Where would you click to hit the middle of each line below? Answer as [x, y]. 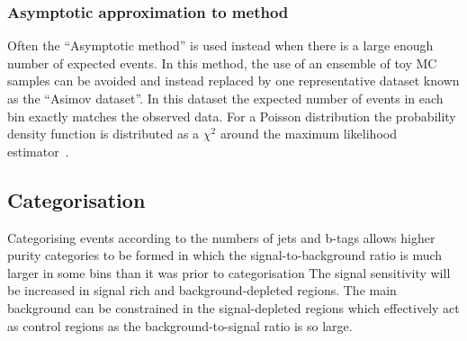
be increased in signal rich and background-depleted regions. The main [202, 290]
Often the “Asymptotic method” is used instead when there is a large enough [220, 45]
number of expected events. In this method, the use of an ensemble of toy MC [222, 63]
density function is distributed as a [103, 134]
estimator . [38, 151]
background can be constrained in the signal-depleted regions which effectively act [233, 307]
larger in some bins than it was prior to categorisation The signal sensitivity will [229, 272]
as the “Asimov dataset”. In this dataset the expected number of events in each [225, 98]
